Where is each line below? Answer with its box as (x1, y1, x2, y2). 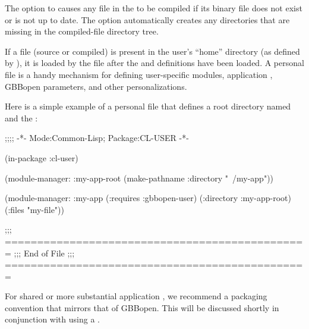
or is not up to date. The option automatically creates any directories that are (5, 13, 290, 26)
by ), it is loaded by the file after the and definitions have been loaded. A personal (5, 57, 304, 69)
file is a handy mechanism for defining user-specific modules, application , (5, 68, 273, 80)
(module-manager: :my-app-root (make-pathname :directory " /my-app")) (5, 171, 274, 184)
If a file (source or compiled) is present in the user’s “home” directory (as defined (5, 45, 300, 57)
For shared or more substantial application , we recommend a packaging (5, 290, 267, 302)
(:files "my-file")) (5, 203, 64, 215)
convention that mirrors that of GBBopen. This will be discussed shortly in (5, 301, 279, 314)
